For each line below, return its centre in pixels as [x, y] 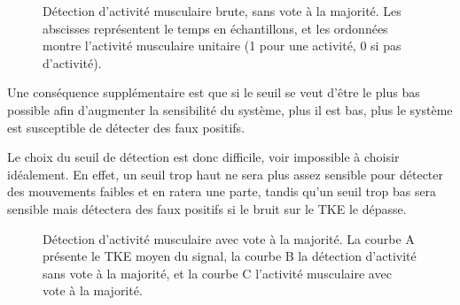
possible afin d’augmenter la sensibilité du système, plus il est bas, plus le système [230, 109]
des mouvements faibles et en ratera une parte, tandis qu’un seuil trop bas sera [222, 191]
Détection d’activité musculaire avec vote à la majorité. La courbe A [229, 238]
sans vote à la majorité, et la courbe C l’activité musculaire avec [217, 273]
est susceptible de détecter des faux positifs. [126, 127]
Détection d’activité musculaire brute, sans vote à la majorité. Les [222, 11]
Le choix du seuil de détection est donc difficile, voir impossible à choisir [203, 157]
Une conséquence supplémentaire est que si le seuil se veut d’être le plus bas [214, 92]
